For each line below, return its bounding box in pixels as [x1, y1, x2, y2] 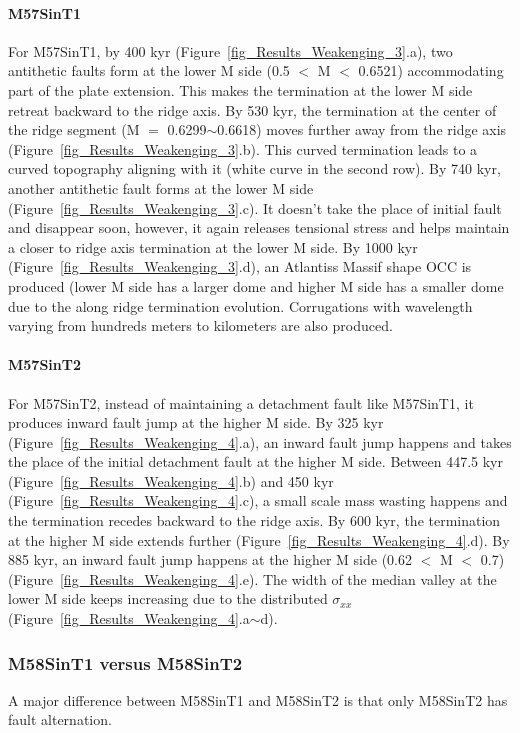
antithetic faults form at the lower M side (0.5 [8, 60, 290, 81]
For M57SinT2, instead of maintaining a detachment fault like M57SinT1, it [8, 392, 474, 413]
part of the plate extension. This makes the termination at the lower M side [8, 79, 473, 100]
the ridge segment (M [8, 119, 140, 140]
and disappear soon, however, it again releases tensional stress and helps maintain [8, 217, 510, 238]
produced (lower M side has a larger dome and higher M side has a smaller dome [8, 275, 504, 296]
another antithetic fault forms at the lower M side [8, 177, 314, 198]
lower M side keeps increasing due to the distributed [8, 588, 328, 609]
